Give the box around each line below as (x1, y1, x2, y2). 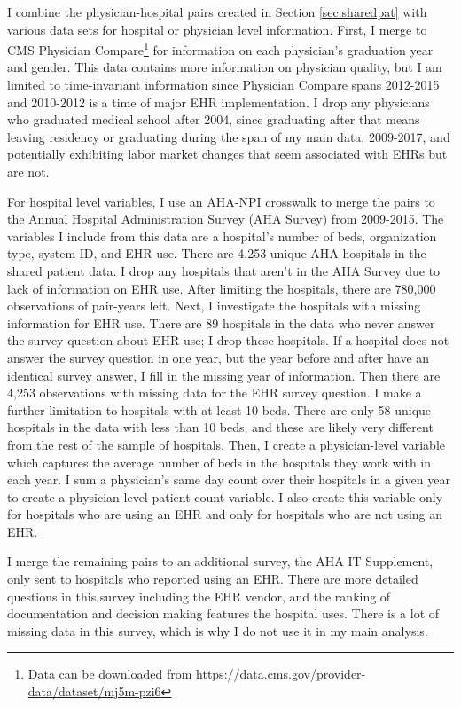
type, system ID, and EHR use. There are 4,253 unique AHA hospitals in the (7, 244, 426, 263)
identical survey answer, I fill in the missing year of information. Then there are (7, 365, 441, 384)
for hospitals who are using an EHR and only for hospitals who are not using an (7, 505, 443, 523)
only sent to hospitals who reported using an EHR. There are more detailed (7, 570, 418, 588)
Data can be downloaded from (27, 664, 192, 683)
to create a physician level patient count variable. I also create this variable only (7, 487, 443, 506)
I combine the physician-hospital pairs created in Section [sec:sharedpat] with (7, 3, 427, 20)
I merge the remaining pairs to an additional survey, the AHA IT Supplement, (7, 552, 434, 570)
